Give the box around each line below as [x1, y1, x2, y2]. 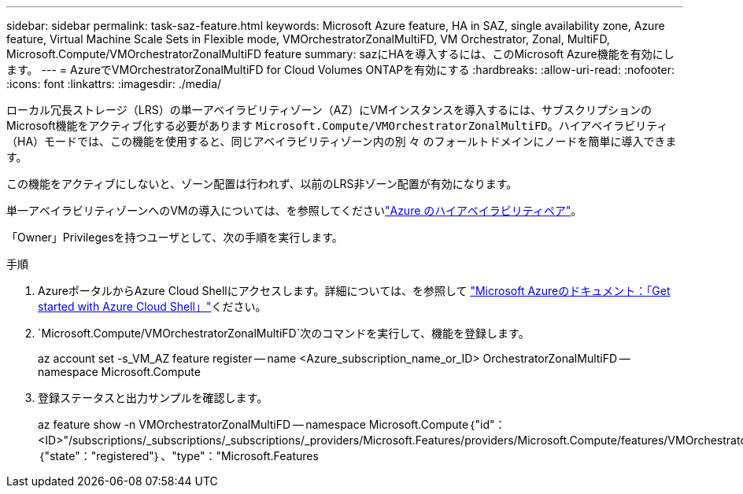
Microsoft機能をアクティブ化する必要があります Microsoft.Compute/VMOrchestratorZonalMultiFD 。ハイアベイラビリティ [6, 119, 668, 132]
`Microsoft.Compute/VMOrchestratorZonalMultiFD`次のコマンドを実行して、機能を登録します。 [38, 326, 530, 340]
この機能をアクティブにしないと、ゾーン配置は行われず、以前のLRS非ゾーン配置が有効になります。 [6, 177, 518, 190]
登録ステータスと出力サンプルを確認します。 [38, 391, 268, 404]
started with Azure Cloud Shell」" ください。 [38, 300, 267, 313]
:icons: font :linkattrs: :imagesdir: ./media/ [6, 77, 222, 90]
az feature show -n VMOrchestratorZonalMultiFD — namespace [38, 418, 366, 431]
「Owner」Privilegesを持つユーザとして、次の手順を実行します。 [6, 230, 343, 244]
